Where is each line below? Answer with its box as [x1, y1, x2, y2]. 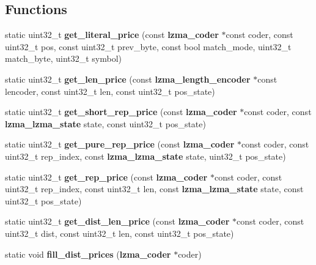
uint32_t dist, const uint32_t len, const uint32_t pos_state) [5, 226, 234, 239]
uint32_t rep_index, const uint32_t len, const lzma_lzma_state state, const [5, 182, 304, 195]
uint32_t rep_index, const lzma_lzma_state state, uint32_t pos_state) [5, 149, 286, 162]
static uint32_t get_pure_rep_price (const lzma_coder [5, 138, 235, 151]
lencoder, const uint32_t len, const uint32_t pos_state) [5, 84, 215, 97]
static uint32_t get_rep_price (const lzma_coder [5, 170, 208, 183]
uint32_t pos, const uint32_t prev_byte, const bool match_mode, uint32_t [5, 40, 292, 53]
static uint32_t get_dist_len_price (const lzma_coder [5, 215, 230, 228]
